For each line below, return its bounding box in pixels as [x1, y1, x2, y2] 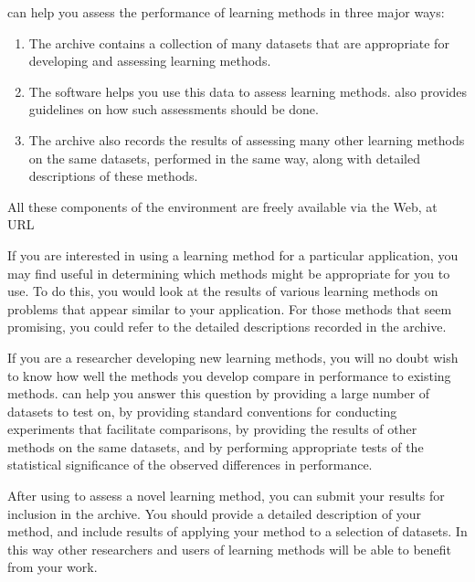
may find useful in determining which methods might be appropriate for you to [7, 263, 450, 282]
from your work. [7, 557, 98, 577]
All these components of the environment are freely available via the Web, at [7, 196, 438, 216]
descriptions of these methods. [28, 166, 198, 185]
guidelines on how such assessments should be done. [28, 100, 319, 119]
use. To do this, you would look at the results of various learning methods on [7, 281, 438, 301]
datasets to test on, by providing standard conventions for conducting [7, 401, 397, 420]
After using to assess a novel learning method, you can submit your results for [7, 486, 445, 505]
